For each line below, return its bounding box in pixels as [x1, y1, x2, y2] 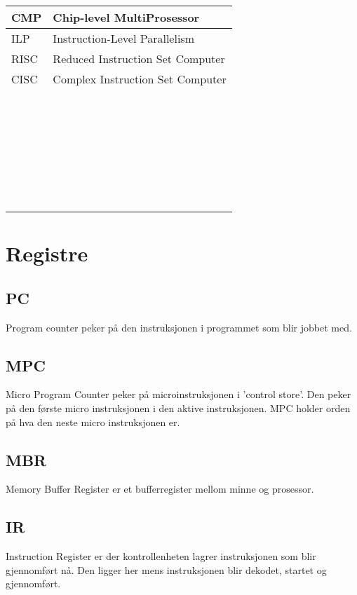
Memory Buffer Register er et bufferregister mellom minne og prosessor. [6, 481, 314, 496]
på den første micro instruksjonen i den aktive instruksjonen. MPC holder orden [6, 400, 351, 415]
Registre [6, 239, 88, 268]
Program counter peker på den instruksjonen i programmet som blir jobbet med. [6, 320, 352, 334]
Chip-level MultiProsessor [53, 9, 200, 25]
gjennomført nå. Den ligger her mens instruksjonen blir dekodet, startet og [6, 562, 327, 577]
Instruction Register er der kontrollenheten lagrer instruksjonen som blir [6, 549, 316, 563]
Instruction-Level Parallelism [53, 30, 194, 46]
